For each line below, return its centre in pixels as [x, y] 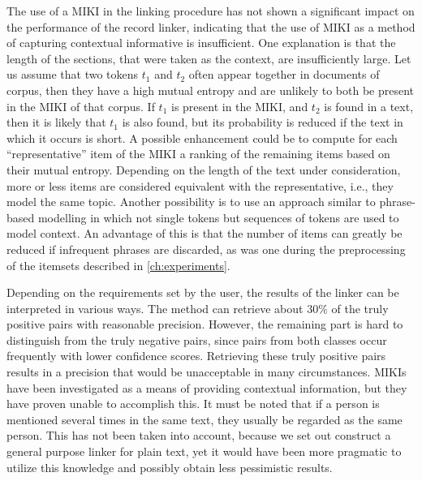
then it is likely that [56, 122]
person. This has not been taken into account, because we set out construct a [199, 435]
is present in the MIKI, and [239, 106]
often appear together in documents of [284, 74]
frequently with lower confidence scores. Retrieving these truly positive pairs [196, 356]
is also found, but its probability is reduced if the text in [263, 122]
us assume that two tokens [73, 74]
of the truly [360, 308]
